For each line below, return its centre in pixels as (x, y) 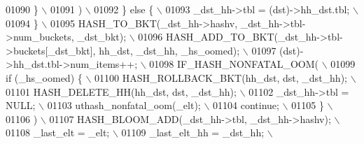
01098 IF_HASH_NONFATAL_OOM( (234, 64)
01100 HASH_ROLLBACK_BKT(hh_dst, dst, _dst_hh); (221, 77)
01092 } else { (124, 9)
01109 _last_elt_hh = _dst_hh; (193, 132)
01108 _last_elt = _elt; (58, 132)
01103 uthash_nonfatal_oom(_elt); (124, 105)
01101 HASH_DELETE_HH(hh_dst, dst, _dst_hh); (121, 91)
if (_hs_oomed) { (44, 77)
